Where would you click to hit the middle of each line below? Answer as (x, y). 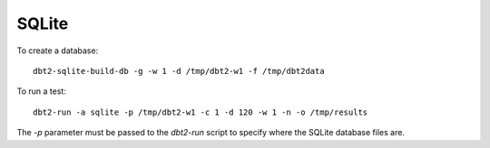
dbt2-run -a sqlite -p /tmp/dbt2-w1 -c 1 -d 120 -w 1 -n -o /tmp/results (201, 112)
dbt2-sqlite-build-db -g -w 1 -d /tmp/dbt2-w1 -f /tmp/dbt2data (179, 71)
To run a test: (42, 91)
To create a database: (58, 51)
